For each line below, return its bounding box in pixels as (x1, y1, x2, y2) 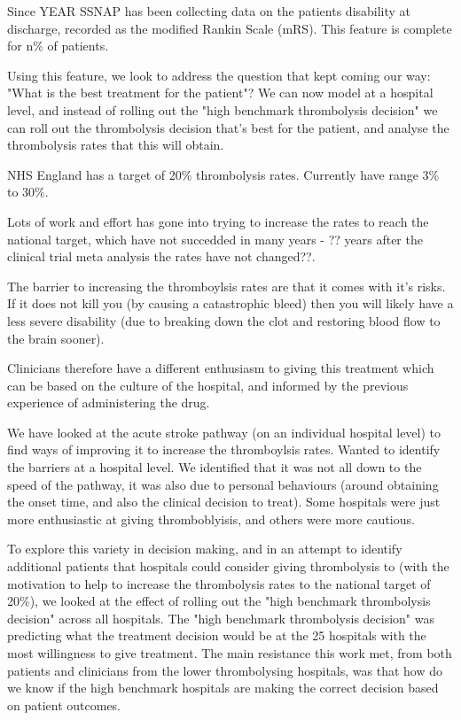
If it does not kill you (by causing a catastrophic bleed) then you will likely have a (7, 294, 454, 313)
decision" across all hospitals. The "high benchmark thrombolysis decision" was (7, 608, 435, 627)
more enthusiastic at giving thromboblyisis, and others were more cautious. (7, 509, 415, 528)
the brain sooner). (7, 329, 105, 347)
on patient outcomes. (7, 695, 121, 714)
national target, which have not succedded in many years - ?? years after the (7, 229, 423, 248)
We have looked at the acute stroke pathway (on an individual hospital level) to (7, 422, 441, 441)
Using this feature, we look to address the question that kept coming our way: (7, 66, 431, 84)
